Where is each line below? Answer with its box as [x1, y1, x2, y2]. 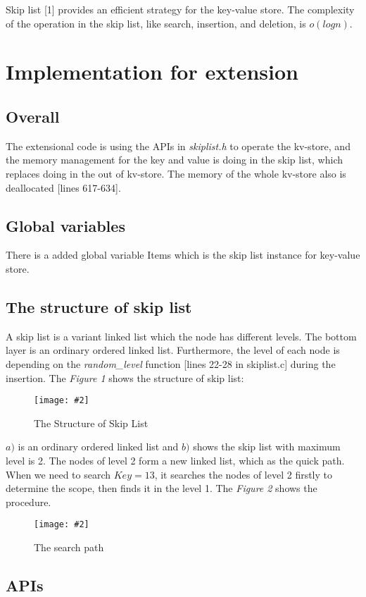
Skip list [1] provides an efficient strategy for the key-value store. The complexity [6, 2, 355, 16]
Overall [6, 105, 60, 127]
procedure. [6, 494, 51, 509]
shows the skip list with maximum [193, 439, 341, 454]
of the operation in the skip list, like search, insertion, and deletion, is [6, 16, 306, 30]
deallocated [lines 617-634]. [6, 180, 121, 195]
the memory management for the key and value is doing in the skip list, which [6, 152, 343, 167]
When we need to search [6, 467, 111, 481]
